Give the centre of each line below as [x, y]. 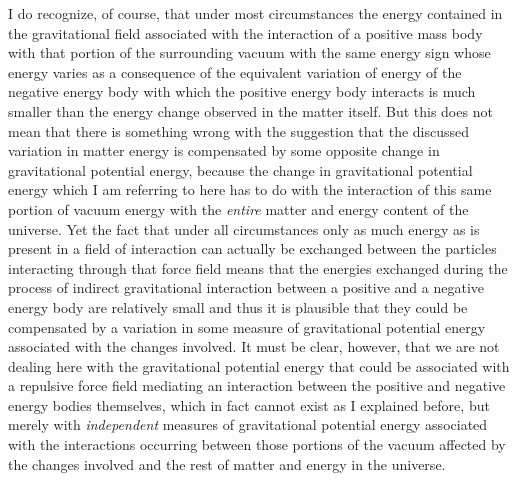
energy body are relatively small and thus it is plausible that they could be [238, 306]
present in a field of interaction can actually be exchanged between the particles [252, 248]
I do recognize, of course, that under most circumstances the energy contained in [255, 13]
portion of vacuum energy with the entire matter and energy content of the [238, 208]
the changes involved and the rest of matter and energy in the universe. [227, 463]
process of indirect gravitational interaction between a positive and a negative [246, 287]
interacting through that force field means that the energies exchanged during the [258, 267]
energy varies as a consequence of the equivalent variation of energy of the [235, 71]
